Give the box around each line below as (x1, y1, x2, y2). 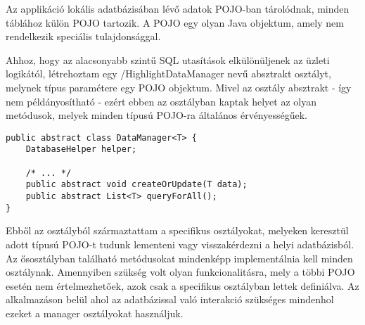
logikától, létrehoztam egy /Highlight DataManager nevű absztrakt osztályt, (6, 66, 331, 81)
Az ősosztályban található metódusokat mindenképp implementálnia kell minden (6, 250, 353, 265)
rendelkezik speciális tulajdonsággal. (6, 29, 161, 44)
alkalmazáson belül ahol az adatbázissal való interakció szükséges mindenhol (6, 292, 334, 307)
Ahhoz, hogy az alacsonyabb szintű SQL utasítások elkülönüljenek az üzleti (6, 52, 330, 67)
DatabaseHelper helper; (25, 144, 137, 155)
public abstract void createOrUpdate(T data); (25, 179, 248, 190)
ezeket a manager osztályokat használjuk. (6, 305, 184, 320)
